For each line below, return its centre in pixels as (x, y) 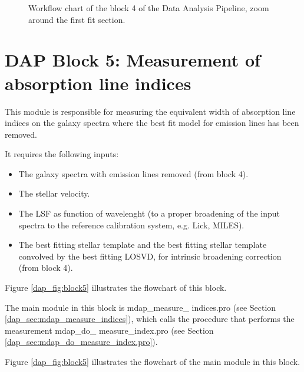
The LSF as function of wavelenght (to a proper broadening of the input (149, 213)
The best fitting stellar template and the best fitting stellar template (143, 245)
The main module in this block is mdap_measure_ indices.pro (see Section (141, 307)
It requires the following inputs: (62, 154)
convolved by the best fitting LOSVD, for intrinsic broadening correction (150, 256)
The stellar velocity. (54, 193)
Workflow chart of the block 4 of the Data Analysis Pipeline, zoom (149, 8)
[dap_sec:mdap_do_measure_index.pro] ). (81, 342)
